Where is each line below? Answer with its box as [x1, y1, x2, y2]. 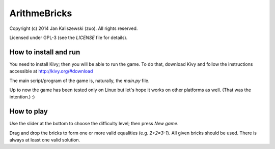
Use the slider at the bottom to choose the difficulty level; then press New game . [9, 121, 179, 127]
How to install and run [9, 48, 80, 56]
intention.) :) [9, 94, 35, 100]
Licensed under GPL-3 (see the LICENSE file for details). [9, 34, 128, 41]
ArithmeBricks [9, 8, 72, 19]
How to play [9, 107, 48, 116]
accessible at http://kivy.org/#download [9, 68, 93, 74]
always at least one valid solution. [9, 137, 80, 143]
